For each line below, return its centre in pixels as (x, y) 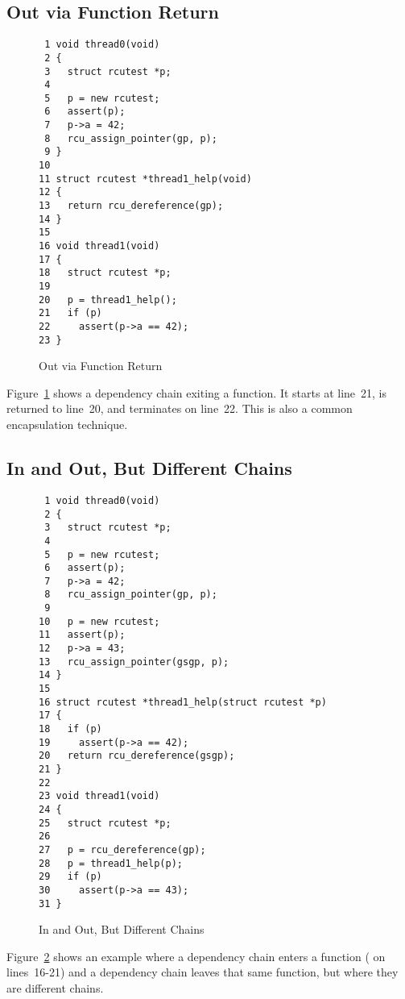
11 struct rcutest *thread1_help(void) (145, 179)
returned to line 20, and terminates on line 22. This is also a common (180, 408)
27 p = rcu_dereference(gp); (122, 849)
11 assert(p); (82, 635)
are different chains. (55, 988)
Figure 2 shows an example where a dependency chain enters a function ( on (196, 956)
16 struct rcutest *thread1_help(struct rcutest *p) (183, 702)
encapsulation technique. (67, 425)
